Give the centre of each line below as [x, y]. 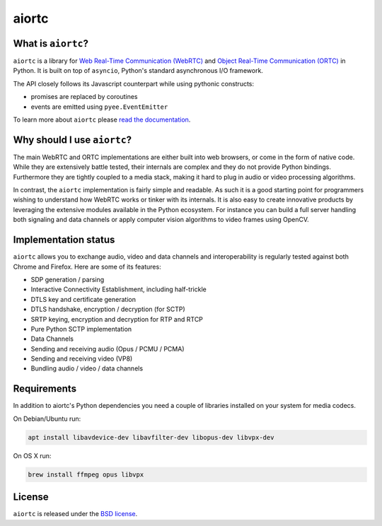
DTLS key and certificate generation [83, 299]
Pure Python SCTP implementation [81, 329]
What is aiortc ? [51, 43]
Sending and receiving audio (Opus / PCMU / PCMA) [108, 349]
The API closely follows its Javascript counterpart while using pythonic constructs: [134, 83]
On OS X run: [32, 455]
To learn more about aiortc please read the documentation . [102, 119]
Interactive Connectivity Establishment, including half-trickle [118, 289]
